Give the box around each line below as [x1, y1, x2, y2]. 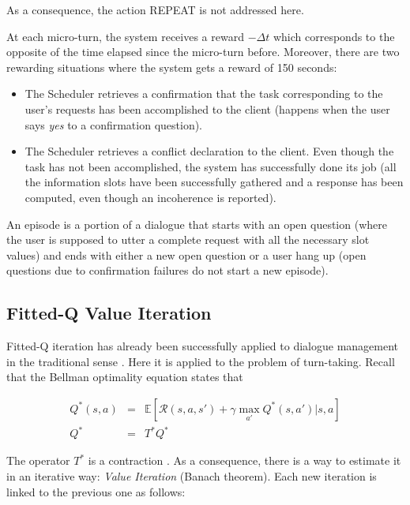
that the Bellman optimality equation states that [6, 368, 243, 385]
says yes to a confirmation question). [24, 116, 203, 133]
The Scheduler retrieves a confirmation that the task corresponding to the [24, 85, 383, 102]
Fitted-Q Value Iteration [6, 301, 212, 325]
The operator [6, 452, 70, 469]
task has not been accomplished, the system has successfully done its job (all [24, 158, 397, 174]
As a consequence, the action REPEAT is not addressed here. [6, 2, 304, 17]
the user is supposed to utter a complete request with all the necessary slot [6, 231, 370, 248]
